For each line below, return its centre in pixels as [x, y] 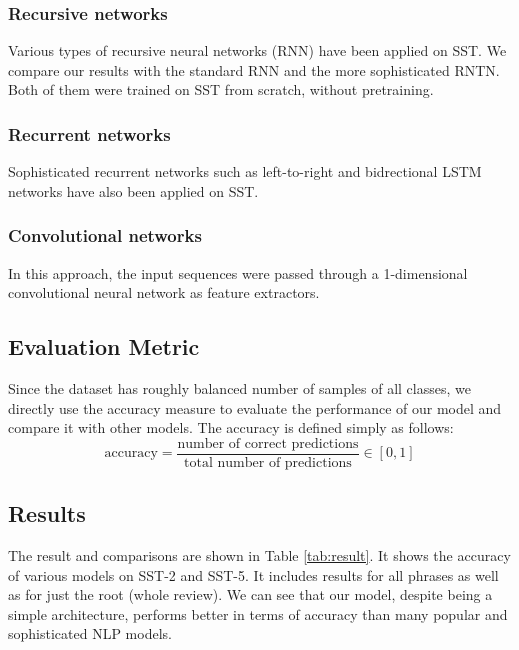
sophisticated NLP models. [90, 633]
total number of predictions [268, 462]
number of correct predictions [268, 443]
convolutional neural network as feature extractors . [164, 292]
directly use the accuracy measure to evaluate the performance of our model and [255, 407]
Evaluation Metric [104, 346]
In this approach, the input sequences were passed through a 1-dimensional [238, 272]
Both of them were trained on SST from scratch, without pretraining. [221, 89]
